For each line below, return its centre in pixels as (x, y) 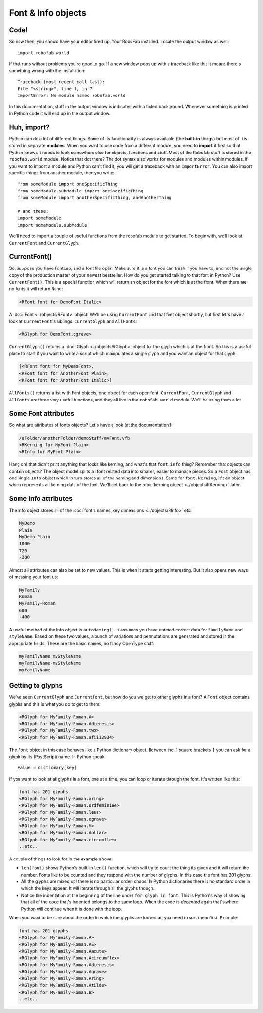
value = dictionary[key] (47, 768)
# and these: (33, 211)
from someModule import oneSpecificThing (68, 184)
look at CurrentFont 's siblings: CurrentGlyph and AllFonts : (73, 321)
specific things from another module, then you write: (62, 173)
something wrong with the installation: (47, 71)
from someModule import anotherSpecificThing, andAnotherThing (95, 198)
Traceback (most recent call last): (61, 82)
